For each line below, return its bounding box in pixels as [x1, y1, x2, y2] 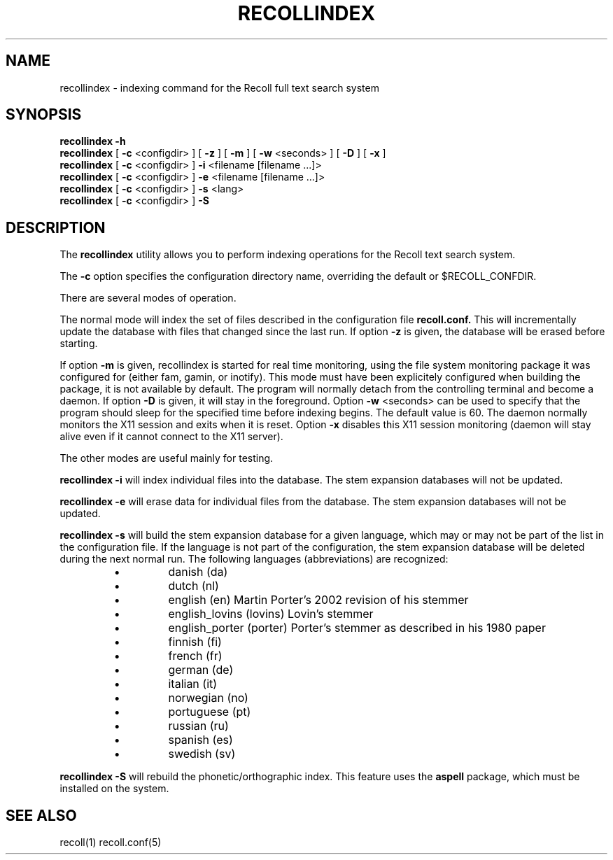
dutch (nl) [168, 579, 219, 593]
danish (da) [168, 565, 228, 579]
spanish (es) [168, 733, 233, 747]
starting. [59, 337, 98, 350]
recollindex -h [59, 135, 126, 148]
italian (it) [168, 677, 218, 691]
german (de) [168, 663, 234, 677]
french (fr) [168, 649, 223, 663]
